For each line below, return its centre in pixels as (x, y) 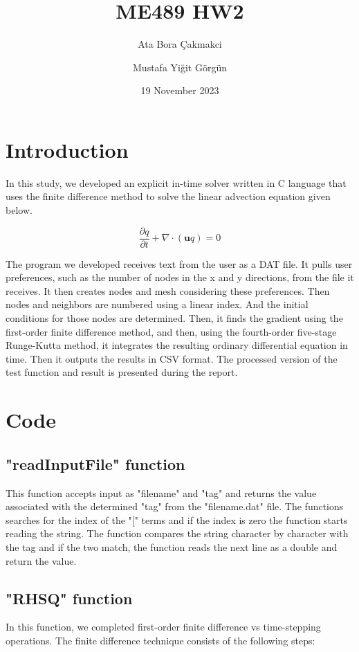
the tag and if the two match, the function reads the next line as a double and (172, 546)
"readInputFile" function (95, 463)
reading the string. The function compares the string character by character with (177, 533)
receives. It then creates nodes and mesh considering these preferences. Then (168, 290)
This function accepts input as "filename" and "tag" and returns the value (161, 492)
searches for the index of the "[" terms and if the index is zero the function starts (177, 519)
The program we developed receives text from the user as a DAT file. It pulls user (179, 263)
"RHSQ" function (69, 598)
